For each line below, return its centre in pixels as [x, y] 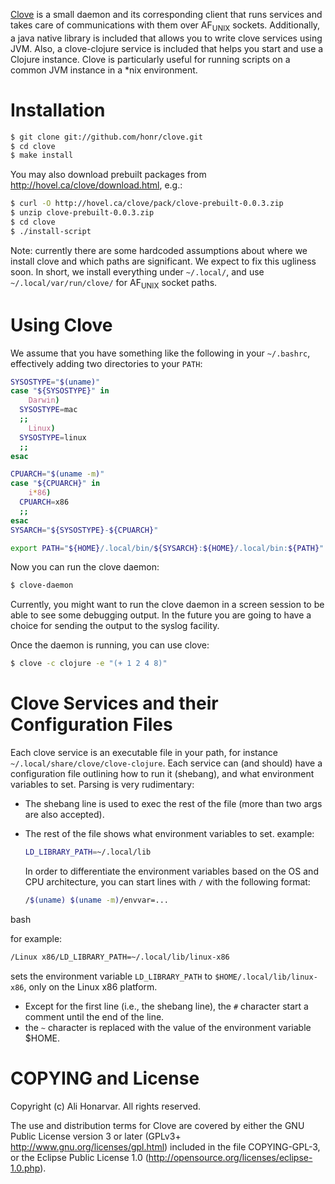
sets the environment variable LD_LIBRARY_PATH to [111, 976]
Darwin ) [44, 400]
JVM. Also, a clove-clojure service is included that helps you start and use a [167, 48]
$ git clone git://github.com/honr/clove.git [106, 137]
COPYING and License [105, 1078]
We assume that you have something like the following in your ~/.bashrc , [160, 353]
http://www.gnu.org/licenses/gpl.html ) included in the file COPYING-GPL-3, [165, 1146]
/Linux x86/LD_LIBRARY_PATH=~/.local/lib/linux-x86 [120, 957]
